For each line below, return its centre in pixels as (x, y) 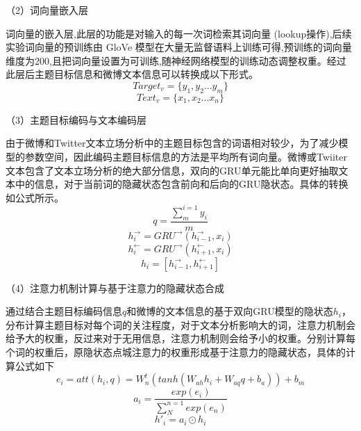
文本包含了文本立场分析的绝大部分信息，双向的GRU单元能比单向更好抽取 (172, 170)
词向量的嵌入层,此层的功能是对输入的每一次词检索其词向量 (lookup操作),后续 (179, 33)
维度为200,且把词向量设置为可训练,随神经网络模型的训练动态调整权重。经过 (176, 60)
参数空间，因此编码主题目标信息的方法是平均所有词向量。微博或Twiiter (186, 156)
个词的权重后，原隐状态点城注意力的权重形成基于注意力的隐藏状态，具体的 (176, 352)
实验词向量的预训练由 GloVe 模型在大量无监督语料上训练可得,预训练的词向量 (179, 47)
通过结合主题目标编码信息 (64, 311)
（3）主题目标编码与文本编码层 (76, 119)
